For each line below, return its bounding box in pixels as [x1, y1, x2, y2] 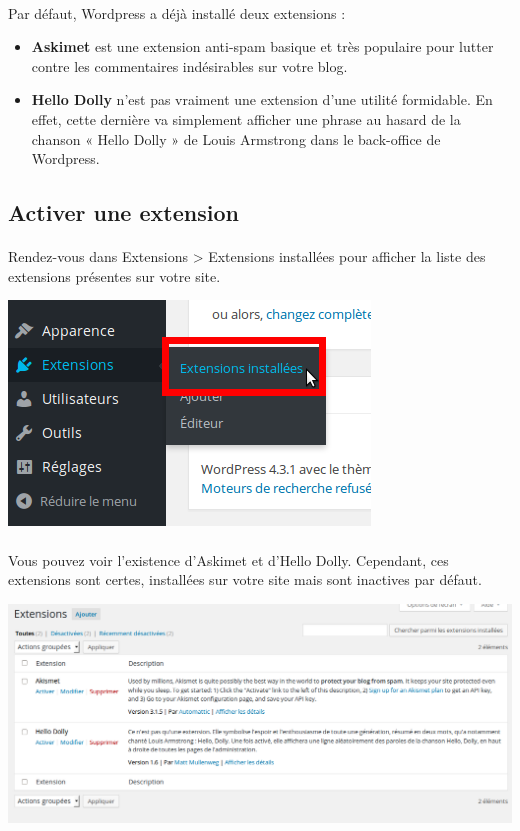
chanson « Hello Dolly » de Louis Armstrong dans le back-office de [31, 128, 441, 149]
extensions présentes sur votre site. [8, 265, 221, 286]
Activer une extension [8, 197, 239, 228]
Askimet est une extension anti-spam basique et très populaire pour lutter [31, 36, 494, 57]
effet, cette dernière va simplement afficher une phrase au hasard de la [31, 108, 461, 129]
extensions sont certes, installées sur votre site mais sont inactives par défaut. [8, 569, 482, 590]
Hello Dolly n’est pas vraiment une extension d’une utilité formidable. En [31, 89, 493, 110]
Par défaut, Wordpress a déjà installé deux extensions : [8, 2, 346, 23]
